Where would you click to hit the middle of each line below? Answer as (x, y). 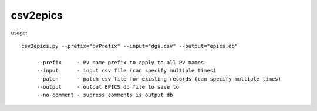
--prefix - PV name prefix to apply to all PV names (120, 62)
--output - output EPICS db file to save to (108, 87)
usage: (19, 33)
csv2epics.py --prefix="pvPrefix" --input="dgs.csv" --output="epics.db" (130, 46)
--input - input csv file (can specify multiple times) (127, 71)
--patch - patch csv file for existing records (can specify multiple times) (159, 79)
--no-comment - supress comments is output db (105, 95)
